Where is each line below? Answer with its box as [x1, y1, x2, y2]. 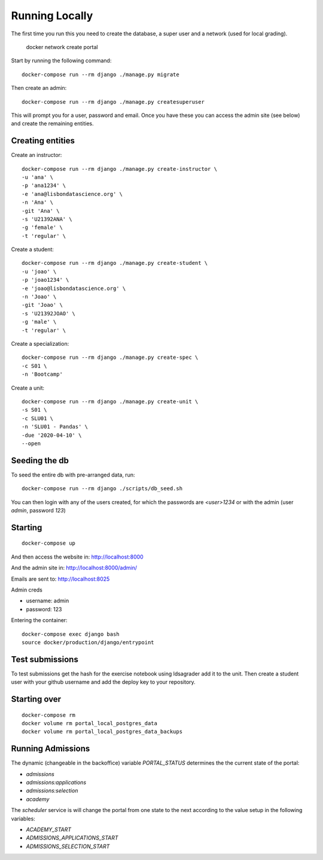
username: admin [26, 597, 69, 605]
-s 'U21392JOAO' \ [22, 310, 76, 317]
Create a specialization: [11, 340, 69, 347]
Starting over [11, 694, 62, 704]
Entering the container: [11, 617, 68, 624]
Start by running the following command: [11, 57, 112, 64]
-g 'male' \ [22, 318, 57, 325]
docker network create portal [26, 43, 98, 50]
